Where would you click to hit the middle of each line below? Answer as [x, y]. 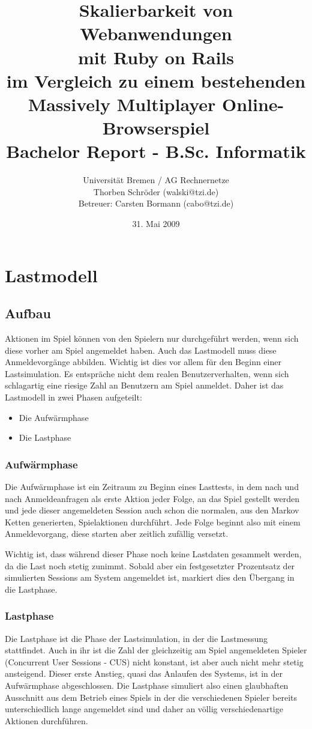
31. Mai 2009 [156, 224]
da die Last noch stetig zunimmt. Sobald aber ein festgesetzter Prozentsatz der [150, 565]
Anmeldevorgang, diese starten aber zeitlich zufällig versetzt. [117, 534]
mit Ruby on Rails [156, 57]
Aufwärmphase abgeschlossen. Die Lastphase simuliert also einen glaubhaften [147, 685]
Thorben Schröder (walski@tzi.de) [156, 191]
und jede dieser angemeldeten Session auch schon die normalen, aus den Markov [152, 510]
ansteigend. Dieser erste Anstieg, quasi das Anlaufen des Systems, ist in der [144, 673]
